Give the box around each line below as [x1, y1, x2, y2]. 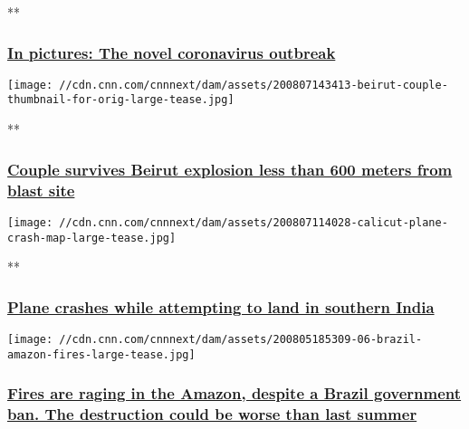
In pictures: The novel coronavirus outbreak [7, 41, 336, 63]
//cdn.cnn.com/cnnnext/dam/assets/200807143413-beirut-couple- [59, 78, 448, 91]
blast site [7, 178, 75, 201]
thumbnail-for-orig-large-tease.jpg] [7, 93, 234, 107]
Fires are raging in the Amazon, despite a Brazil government [7, 382, 462, 405]
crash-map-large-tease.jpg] [7, 231, 177, 244]
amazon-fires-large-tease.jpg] [7, 348, 196, 361]
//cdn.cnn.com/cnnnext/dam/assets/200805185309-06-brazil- [59, 332, 423, 346]
